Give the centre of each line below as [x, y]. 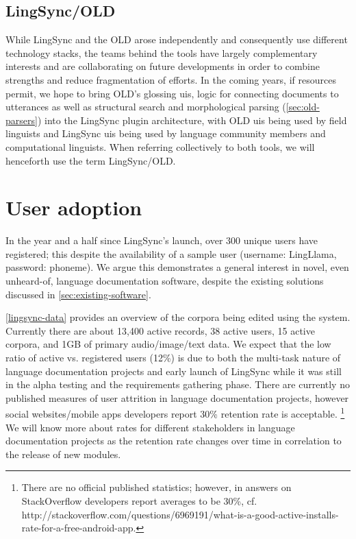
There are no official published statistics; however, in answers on [156, 487]
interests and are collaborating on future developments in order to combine [163, 66]
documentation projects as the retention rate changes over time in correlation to [174, 441]
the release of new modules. [63, 454]
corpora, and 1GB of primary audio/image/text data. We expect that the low [168, 344]
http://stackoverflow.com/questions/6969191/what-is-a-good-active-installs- [180, 514]
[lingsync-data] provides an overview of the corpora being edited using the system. [178, 317]
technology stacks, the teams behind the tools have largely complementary [162, 52]
